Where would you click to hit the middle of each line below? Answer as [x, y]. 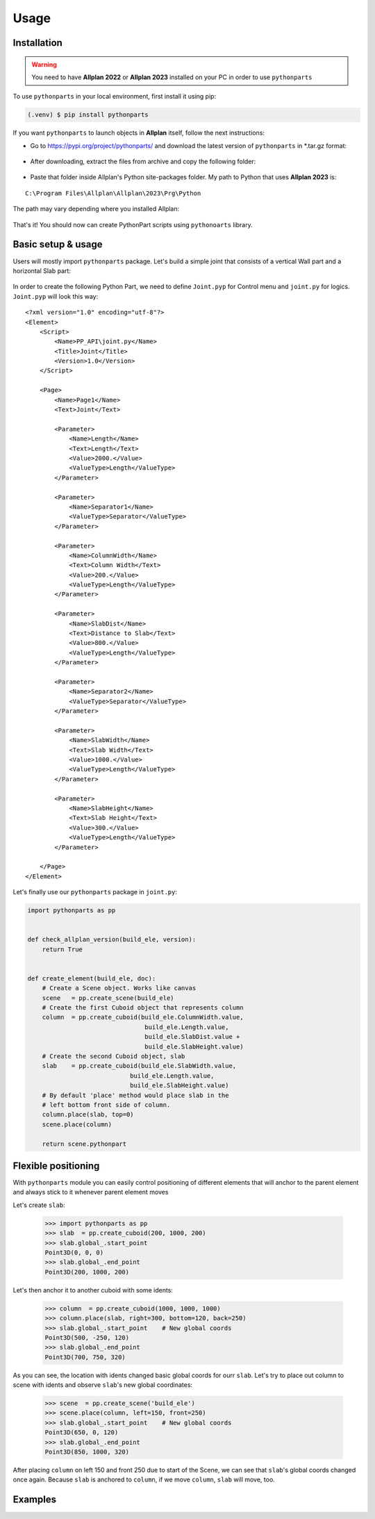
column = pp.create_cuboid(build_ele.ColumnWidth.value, [143, 1017]
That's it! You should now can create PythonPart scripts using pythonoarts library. [133, 224]
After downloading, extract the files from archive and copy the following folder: [143, 162]
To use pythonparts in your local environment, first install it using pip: [115, 97]
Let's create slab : [39, 1205]
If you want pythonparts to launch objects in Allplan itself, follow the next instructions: [139, 133]
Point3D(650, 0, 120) [82, 1432]
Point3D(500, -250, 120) [87, 1337]
